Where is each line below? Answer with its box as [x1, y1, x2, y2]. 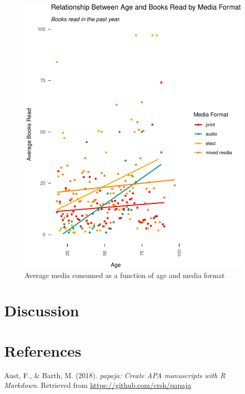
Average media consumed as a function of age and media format [24, 270, 225, 281]
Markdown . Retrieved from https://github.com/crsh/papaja [4, 380, 191, 390]
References [4, 340, 82, 361]
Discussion [4, 300, 79, 321]
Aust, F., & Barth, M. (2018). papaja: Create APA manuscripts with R [4, 369, 226, 380]
